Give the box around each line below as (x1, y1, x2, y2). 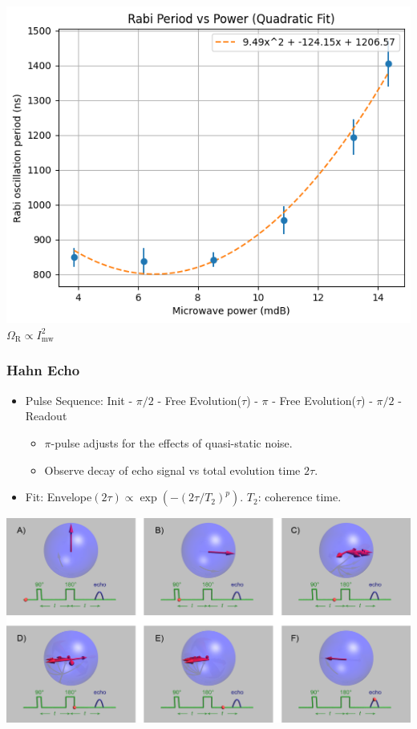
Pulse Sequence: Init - (25, 391, 133, 408)
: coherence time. (257, 488, 342, 505)
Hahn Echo (6, 360, 80, 380)
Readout (25, 407, 67, 424)
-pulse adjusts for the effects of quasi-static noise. (51, 434, 293, 451)
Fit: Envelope (25, 488, 92, 505)
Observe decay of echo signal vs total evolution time (44, 461, 301, 478)
